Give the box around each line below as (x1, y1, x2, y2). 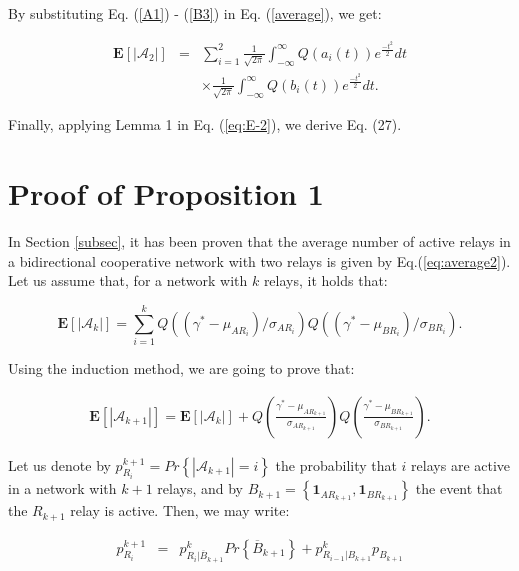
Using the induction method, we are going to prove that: (8, 358, 355, 379)
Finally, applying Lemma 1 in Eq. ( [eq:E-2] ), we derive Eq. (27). (8, 114, 402, 135)
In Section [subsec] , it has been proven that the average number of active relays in (8, 231, 511, 252)
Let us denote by (8, 454, 111, 475)
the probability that (275, 454, 397, 475)
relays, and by (157, 478, 243, 499)
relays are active (411, 454, 511, 475)
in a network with (8, 478, 117, 499)
